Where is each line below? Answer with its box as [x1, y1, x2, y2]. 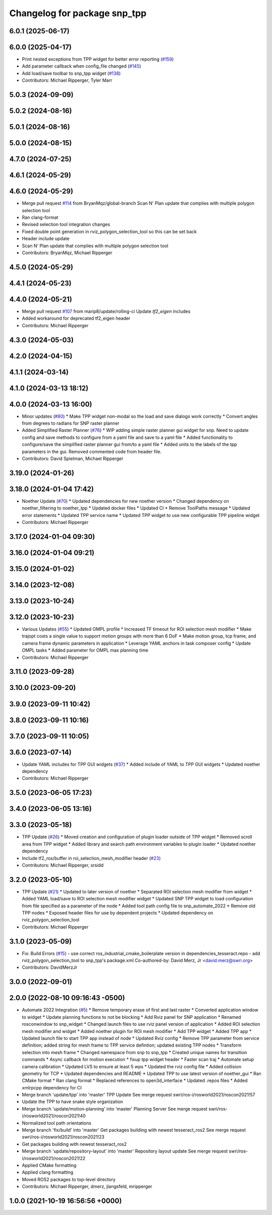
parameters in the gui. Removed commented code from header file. [22, 448, 162, 454]
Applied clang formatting [22, 1169, 74, 1175]
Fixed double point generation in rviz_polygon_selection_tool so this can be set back [22, 228, 197, 235]
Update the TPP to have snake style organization [22, 1098, 123, 1105]
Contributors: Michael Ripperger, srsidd [22, 862, 104, 868]
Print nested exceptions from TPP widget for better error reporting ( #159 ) [22, 56, 174, 63]
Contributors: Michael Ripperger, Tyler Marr [22, 77, 113, 83]
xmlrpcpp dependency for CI [22, 1084, 82, 1090]
